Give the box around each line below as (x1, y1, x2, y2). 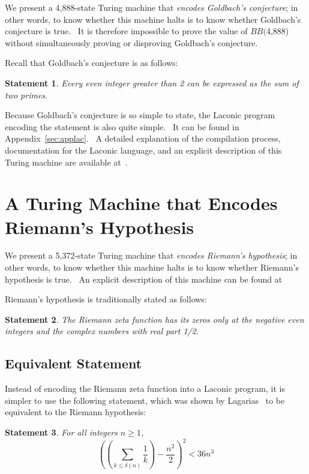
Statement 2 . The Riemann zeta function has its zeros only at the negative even (5, 313, 304, 325)
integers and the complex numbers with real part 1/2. (5, 325, 199, 337)
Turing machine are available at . (5, 155, 128, 168)
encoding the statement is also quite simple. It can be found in (5, 120, 239, 133)
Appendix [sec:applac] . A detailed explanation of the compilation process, (5, 132, 281, 145)
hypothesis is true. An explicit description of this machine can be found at (5, 272, 283, 285)
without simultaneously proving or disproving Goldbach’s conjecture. (5, 36, 258, 49)
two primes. (5, 88, 48, 101)
